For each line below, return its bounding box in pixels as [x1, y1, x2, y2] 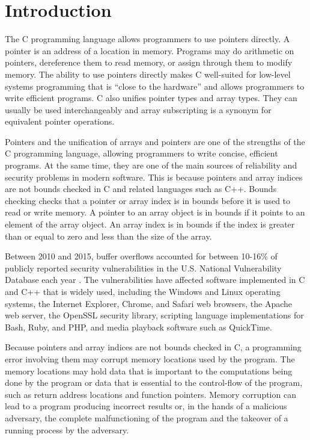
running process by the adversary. [5, 423, 129, 436]
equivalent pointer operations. [5, 115, 115, 128]
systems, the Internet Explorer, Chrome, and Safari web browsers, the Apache [5, 297, 293, 309]
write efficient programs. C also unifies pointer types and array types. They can [5, 91, 297, 104]
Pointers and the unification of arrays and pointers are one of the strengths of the [5, 135, 305, 147]
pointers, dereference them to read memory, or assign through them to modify [5, 56, 293, 69]
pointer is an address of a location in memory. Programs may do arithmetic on [5, 44, 294, 57]
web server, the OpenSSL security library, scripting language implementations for [5, 309, 304, 321]
